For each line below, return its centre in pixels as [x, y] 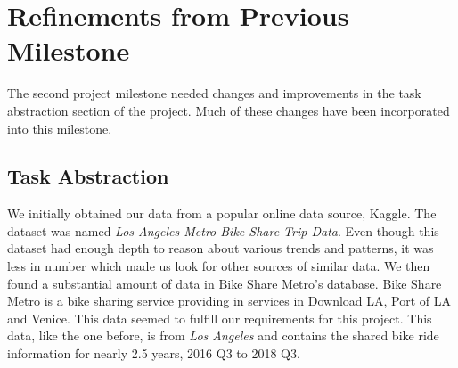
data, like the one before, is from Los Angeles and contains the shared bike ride [223, 335]
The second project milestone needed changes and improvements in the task [214, 93]
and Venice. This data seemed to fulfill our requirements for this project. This [220, 318]
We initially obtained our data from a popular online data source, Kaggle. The [222, 213]
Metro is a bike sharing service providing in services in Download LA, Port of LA [229, 301]
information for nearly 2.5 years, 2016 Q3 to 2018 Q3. [154, 353]
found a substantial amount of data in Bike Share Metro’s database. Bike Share [225, 283]
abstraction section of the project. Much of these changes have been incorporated [229, 110]
